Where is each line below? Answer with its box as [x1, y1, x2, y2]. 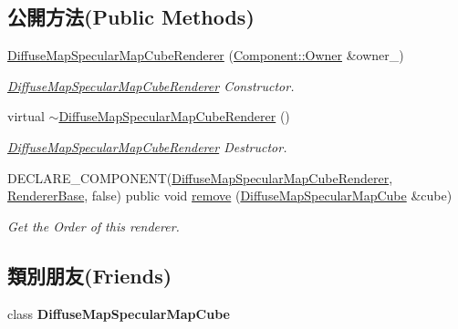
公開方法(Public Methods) [7, 3, 255, 31]
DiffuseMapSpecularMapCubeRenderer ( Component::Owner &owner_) [7, 46, 404, 65]
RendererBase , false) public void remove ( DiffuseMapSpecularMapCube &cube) [7, 186, 453, 205]
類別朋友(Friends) [7, 261, 172, 289]
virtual [7, 107, 45, 126]
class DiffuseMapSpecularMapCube [7, 303, 230, 323]
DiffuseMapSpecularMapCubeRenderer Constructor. [7, 76, 295, 95]
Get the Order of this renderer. [7, 216, 180, 235]
